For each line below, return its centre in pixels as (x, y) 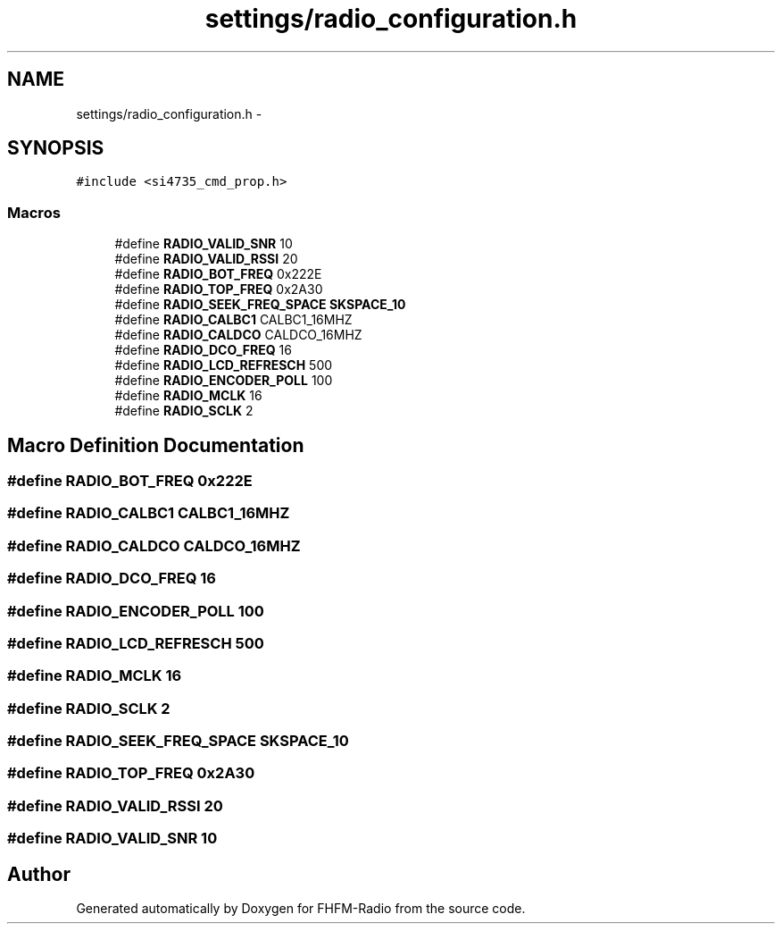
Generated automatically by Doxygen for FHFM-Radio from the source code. (301, 908)
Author (39, 874)
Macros (34, 212)
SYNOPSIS (56, 148)
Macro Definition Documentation (156, 445)
